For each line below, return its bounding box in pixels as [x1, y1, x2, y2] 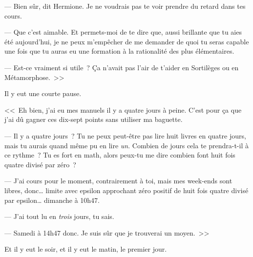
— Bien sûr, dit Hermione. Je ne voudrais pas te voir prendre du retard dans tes [4, 1, 246, 11]
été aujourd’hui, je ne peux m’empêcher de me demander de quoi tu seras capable [4, 36, 249, 46]
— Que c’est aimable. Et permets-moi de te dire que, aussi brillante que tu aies [4, 27, 242, 37]
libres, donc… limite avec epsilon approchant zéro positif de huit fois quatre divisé [4, 185, 249, 195]
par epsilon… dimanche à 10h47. [4, 195, 100, 205]
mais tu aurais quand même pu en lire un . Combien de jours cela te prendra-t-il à [4, 140, 249, 150]
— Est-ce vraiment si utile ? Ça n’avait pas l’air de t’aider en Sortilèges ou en [4, 62, 239, 72]
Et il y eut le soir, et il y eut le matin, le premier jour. [4, 244, 167, 254]
